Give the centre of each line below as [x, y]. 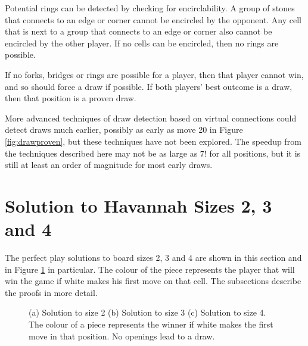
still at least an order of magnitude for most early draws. [109, 165]
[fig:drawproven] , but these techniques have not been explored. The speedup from [153, 141]
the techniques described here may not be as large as [101, 153]
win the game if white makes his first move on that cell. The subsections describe [153, 281]
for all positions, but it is [255, 153]
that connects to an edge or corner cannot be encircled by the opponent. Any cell [153, 19]
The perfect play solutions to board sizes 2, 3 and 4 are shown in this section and [153, 258]
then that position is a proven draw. [71, 98]
